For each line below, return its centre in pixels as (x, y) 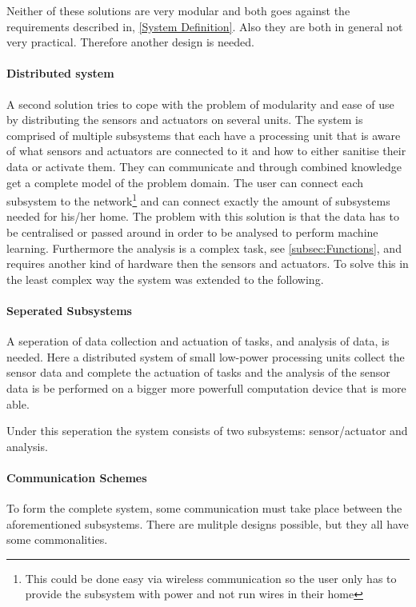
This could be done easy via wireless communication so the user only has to (211, 578)
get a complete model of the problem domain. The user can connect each (185, 182)
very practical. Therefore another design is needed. (130, 42)
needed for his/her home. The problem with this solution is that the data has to (203, 216)
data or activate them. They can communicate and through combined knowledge (204, 166)
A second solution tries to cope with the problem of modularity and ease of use (200, 104)
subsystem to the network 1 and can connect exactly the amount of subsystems (198, 200)
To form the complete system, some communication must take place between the (204, 508)
